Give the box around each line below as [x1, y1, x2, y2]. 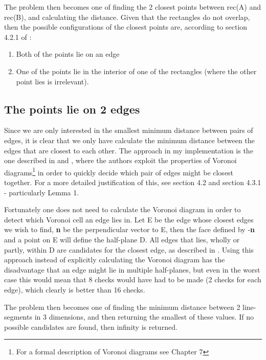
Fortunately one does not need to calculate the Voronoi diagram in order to [4, 204, 241, 215]
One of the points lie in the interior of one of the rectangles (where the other [16, 65, 257, 76]
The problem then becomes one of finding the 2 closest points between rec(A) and [4, 2, 261, 12]
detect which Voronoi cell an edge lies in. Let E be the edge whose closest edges [4, 214, 254, 224]
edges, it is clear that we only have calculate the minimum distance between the [4, 134, 255, 145]
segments [4, 311, 32, 322]
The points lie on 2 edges [4, 101, 140, 117]
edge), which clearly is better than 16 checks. [4, 284, 145, 295]
